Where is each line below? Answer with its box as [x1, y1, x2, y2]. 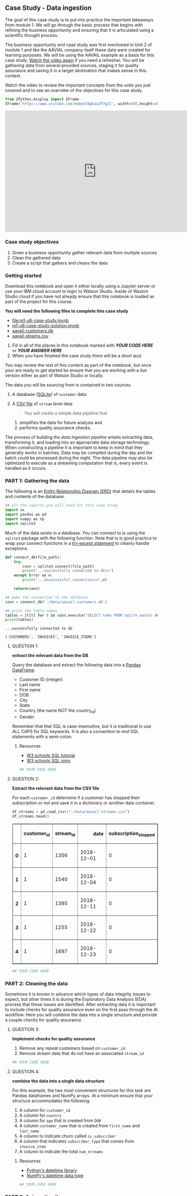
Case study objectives [5, 238, 59, 245]
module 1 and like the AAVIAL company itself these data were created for [5, 47, 151, 53]
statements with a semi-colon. [12, 734, 73, 740]
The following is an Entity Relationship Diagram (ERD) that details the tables [5, 488, 156, 494]
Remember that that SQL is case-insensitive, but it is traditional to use [12, 723, 152, 729]
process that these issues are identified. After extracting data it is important [5, 1001, 156, 1007]
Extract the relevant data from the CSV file [12, 785, 99, 791]
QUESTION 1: [12, 643, 39, 649]
